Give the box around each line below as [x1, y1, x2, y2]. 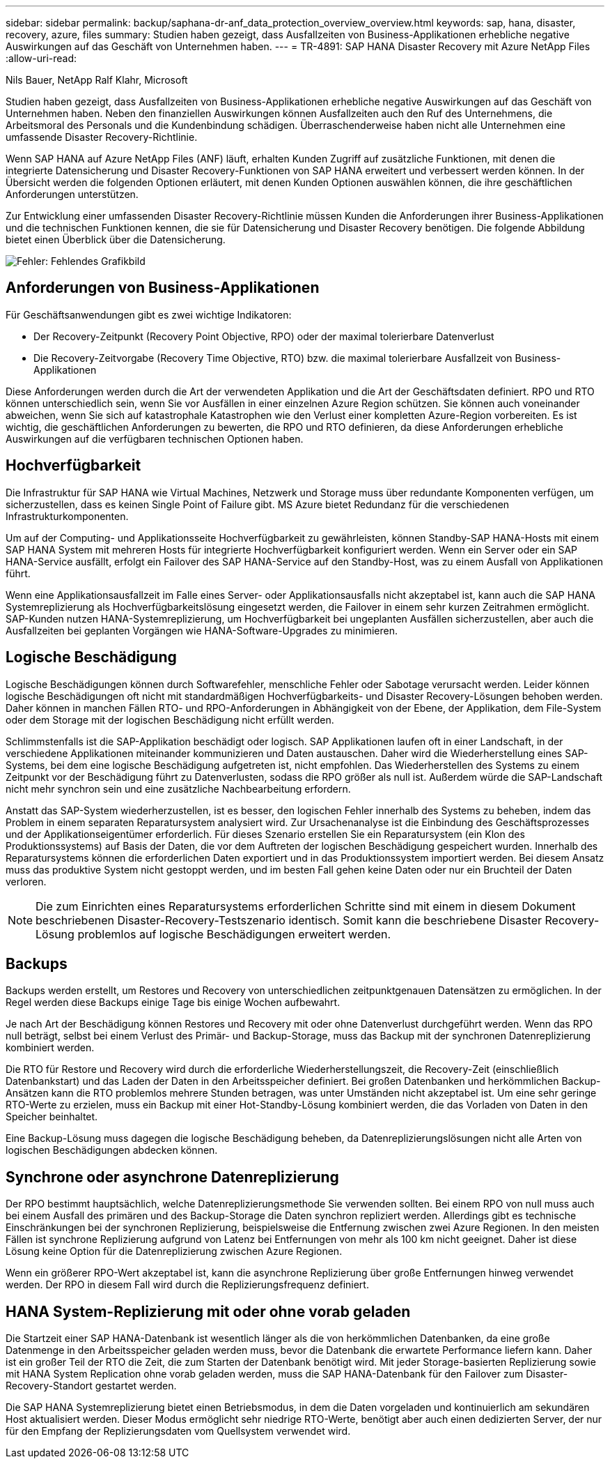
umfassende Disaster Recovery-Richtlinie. [6, 131, 198, 143]
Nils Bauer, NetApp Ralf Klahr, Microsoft [6, 74, 188, 86]
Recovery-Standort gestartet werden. [6, 1380, 177, 1392]
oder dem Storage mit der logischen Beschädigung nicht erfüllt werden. [6, 713, 334, 726]
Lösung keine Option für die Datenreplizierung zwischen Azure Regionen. [6, 1245, 343, 1258]
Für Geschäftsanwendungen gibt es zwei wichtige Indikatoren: [6, 308, 292, 321]
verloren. [6, 875, 47, 887]
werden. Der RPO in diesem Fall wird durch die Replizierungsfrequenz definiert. [6, 1279, 369, 1291]
